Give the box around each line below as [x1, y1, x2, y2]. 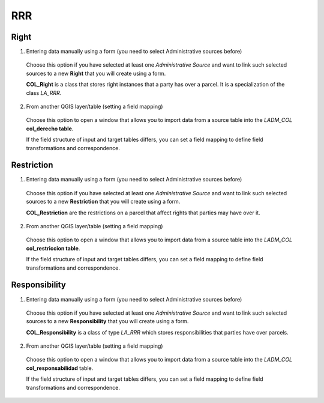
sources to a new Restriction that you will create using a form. [26, 198, 181, 205]
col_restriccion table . [26, 244, 80, 252]
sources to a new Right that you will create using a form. [26, 70, 166, 77]
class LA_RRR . [26, 89, 62, 96]
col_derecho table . [26, 125, 74, 132]
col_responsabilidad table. [26, 364, 94, 372]
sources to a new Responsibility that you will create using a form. [26, 318, 189, 325]
